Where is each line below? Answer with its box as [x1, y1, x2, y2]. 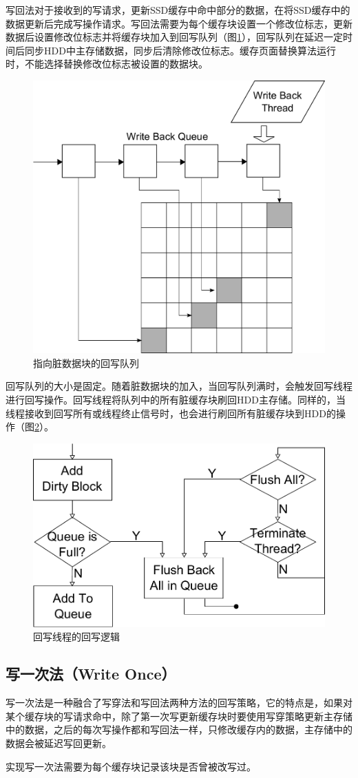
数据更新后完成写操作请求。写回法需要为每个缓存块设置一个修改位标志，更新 [6, 16, 352, 30]
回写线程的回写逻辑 [33, 629, 120, 644]
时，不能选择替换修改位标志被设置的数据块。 [6, 56, 208, 71]
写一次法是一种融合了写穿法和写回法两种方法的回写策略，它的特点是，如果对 [6, 695, 352, 710]
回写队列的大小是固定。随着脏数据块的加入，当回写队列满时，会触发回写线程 [6, 379, 352, 393]
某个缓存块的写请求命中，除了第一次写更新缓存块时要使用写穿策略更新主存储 [6, 708, 352, 723]
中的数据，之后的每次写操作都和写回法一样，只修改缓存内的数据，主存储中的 [6, 722, 352, 737]
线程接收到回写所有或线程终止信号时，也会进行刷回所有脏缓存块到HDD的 [6, 406, 336, 420]
